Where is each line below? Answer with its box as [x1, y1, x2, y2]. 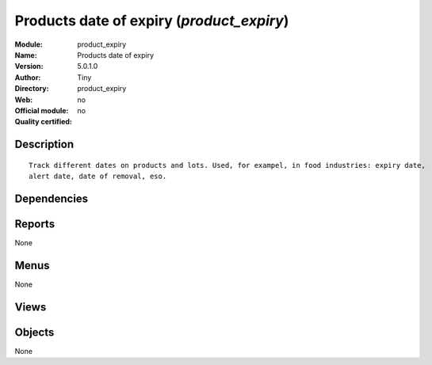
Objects [14, 325, 55, 339]
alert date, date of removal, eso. [29, 172, 167, 181]
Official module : [14, 105, 69, 115]
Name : [14, 50, 37, 59]
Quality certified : [14, 117, 73, 127]
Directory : [14, 84, 49, 93]
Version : [14, 62, 44, 71]
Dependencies [14, 192, 89, 205]
